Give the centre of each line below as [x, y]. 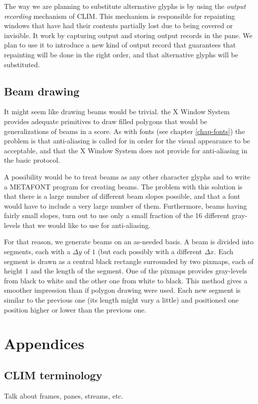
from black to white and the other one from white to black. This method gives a [126, 280]
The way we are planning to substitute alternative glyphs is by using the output [125, 6]
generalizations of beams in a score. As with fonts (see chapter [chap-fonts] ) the [125, 131]
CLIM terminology [53, 375]
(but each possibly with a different [150, 251]
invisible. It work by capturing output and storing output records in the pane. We [128, 35]
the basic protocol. [32, 160]
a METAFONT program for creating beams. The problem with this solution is [123, 186]
